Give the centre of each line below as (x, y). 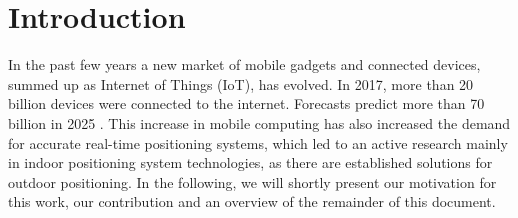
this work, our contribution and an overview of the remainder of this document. (252, 201)
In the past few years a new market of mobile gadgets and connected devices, (244, 64)
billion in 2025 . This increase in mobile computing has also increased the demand (259, 122)
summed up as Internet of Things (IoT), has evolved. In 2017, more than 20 (241, 83)
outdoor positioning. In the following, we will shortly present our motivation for (252, 181)
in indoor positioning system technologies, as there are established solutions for (250, 162)
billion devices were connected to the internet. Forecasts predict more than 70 (246, 103)
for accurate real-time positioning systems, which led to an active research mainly (258, 142)
